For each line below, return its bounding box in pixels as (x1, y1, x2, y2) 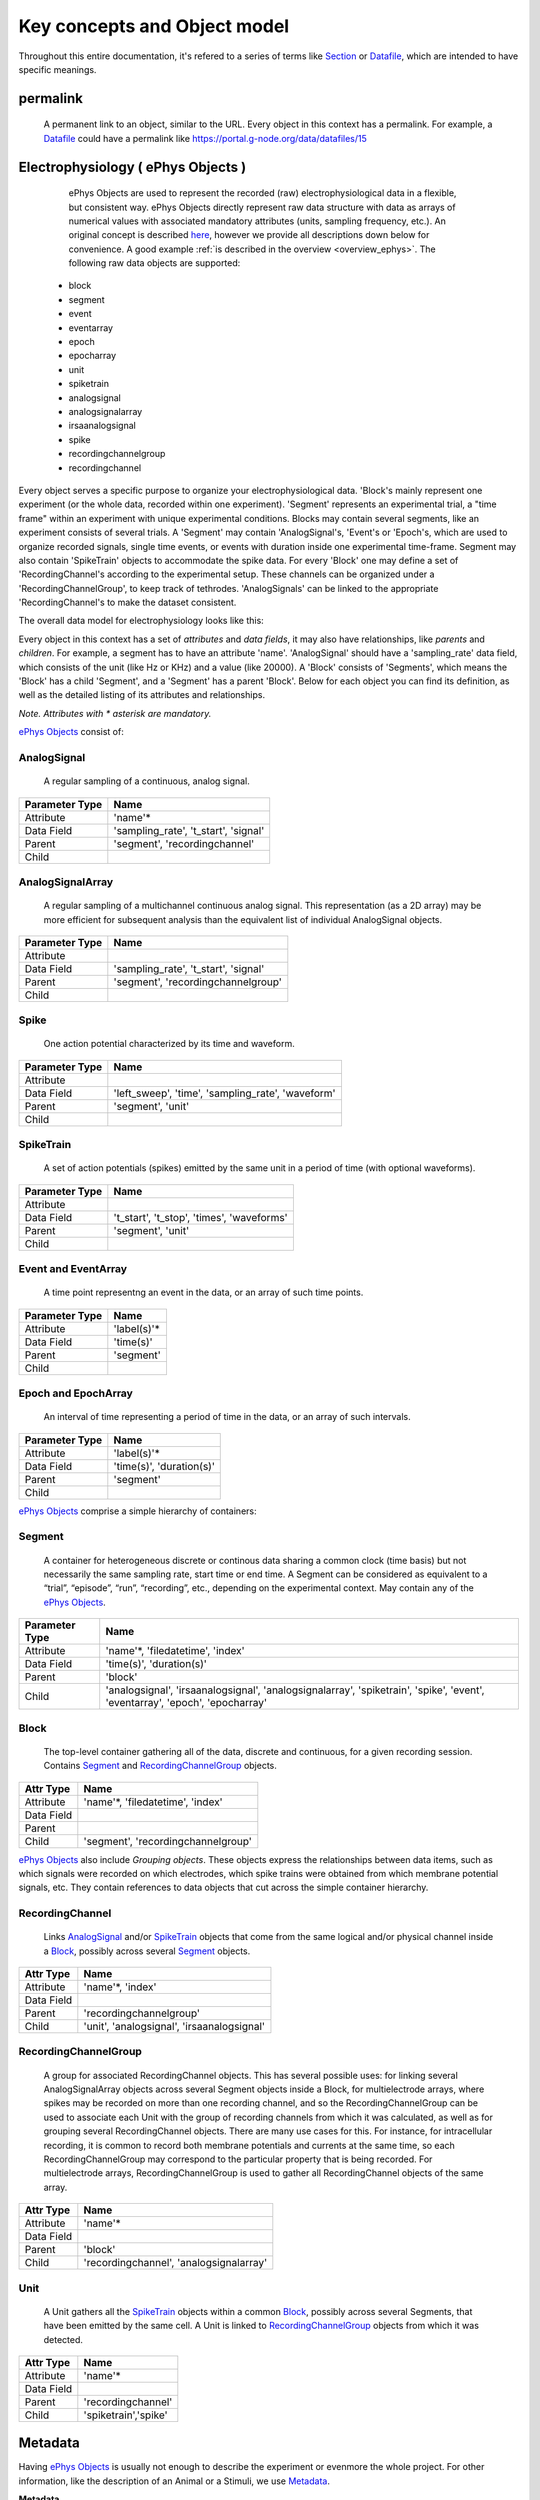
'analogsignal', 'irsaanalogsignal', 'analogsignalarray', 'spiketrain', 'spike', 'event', (105, 1683, 485, 1697)
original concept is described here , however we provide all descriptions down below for (68, 229, 430, 241)
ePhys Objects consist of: (18, 726, 124, 738)
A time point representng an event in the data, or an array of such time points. (43, 1286, 364, 1299)
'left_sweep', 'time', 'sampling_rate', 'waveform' (113, 1086, 336, 1100)
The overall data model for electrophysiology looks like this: (18, 615, 264, 627)
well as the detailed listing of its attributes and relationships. (18, 689, 265, 701)
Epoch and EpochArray (18, 1386, 134, 1400)
